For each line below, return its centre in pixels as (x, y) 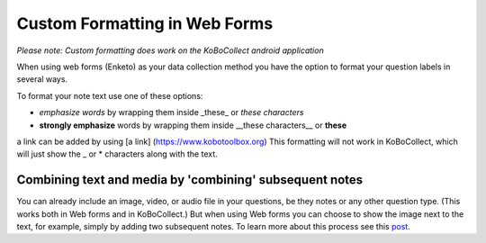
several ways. (42, 79)
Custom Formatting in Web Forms (145, 23)
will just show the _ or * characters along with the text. (117, 154)
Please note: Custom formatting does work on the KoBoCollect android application (170, 50)
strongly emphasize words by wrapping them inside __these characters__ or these (193, 125)
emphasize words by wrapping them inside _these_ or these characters (171, 112)
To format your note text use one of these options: (110, 95)
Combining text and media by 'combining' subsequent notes (190, 180)
